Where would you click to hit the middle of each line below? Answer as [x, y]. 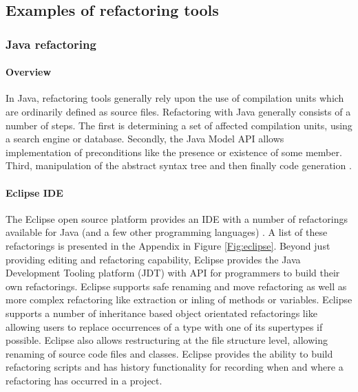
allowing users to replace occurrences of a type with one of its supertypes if [164, 326]
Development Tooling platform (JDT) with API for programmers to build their [173, 273]
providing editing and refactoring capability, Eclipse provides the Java [153, 259]
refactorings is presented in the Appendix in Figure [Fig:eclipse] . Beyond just [168, 245]
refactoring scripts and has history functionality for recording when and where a [175, 367]
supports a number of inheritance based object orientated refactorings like [161, 313]
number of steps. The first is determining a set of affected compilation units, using [179, 125]
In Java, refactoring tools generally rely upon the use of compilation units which [175, 98]
